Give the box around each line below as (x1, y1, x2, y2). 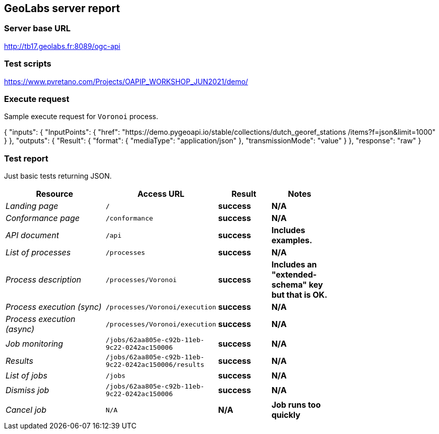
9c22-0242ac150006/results (105, 361, 205, 369)
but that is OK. (271, 290, 328, 300)
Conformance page (6, 213, 80, 224)
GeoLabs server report (4, 2, 120, 15)
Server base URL (4, 23, 71, 34)
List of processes (6, 247, 71, 258)
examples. (271, 235, 312, 246)
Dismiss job (6, 385, 49, 396)
